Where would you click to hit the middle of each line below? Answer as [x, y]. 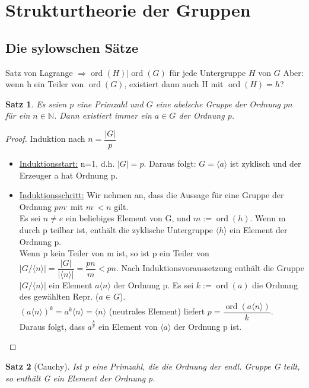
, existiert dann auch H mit [174, 84]
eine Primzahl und [110, 104]
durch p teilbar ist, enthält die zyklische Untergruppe [116, 229]
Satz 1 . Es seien [36, 104]
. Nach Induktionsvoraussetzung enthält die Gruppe [210, 268]
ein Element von [128, 326]
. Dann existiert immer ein [103, 115]
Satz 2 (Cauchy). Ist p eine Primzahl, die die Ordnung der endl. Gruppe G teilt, [153, 366]
